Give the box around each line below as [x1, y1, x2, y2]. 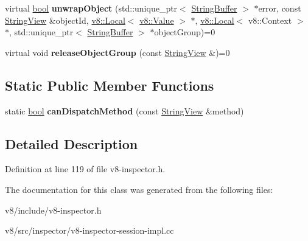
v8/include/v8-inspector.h [5, 203, 102, 216]
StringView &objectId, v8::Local [5, 13, 125, 26]
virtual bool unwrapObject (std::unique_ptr [5, 2, 178, 14]
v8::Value [139, 13, 174, 26]
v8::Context [248, 13, 292, 26]
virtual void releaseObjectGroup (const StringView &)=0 [5, 46, 230, 58]
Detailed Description [5, 134, 138, 153]
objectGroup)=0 [154, 26, 215, 38]
